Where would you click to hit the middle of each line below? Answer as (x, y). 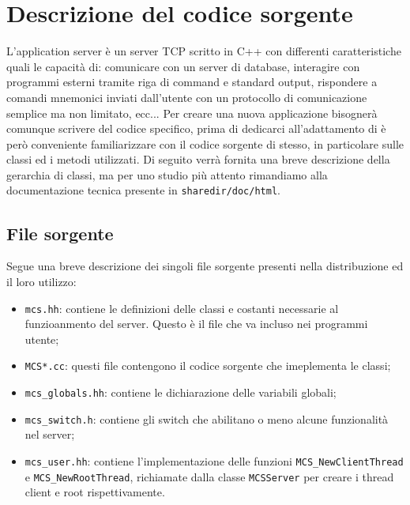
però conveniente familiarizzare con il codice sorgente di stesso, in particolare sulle (205, 143)
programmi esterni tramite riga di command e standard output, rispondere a (192, 82)
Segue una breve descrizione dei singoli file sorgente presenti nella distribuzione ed (205, 266)
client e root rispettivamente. (95, 492)
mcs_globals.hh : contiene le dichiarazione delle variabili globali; (181, 392)
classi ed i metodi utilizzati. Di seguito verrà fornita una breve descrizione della (198, 159)
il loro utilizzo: (41, 281)
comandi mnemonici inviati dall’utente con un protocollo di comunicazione (187, 97)
